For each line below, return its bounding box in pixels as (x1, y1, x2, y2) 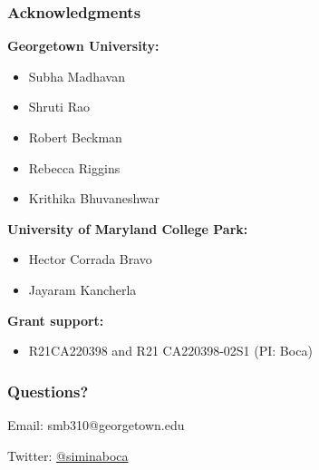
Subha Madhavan (28, 66, 126, 85)
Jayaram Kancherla (28, 279, 137, 299)
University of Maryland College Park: (7, 219, 248, 238)
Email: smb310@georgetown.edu (7, 415, 185, 434)
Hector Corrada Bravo (28, 250, 152, 269)
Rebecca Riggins (28, 158, 121, 177)
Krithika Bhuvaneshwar (28, 189, 160, 208)
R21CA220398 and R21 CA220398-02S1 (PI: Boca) (28, 341, 313, 360)
